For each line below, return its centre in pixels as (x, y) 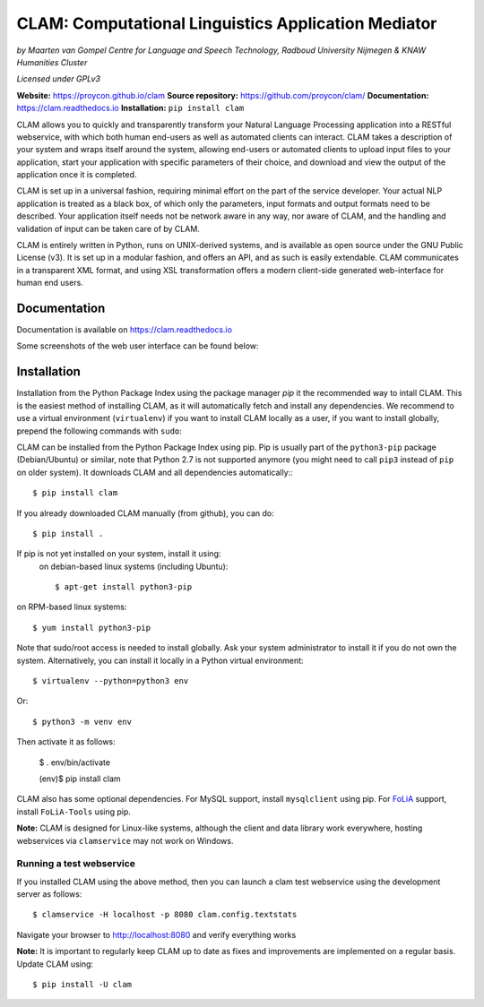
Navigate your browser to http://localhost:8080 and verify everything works (156, 934)
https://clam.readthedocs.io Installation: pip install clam (130, 108)
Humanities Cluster (52, 62)
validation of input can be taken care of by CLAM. (108, 228)
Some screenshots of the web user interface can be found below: (138, 346)
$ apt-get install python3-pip (124, 587)
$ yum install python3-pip (92, 628)
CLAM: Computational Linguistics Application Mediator (227, 23)
